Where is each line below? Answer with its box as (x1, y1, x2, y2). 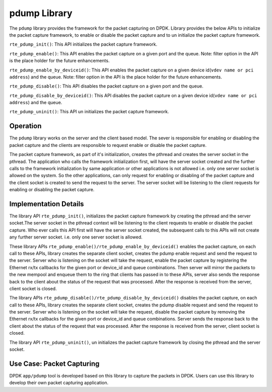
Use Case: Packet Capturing (9, 359, 100, 368)
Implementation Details (9, 199, 84, 208)
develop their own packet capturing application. (9, 380, 109, 386)
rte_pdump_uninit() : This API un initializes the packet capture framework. (9, 109, 169, 115)
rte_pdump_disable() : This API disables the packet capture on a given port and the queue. (9, 83, 203, 89)
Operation (9, 122, 42, 130)
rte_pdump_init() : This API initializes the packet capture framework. (9, 41, 158, 47)
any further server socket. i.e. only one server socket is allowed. (9, 234, 143, 240)
